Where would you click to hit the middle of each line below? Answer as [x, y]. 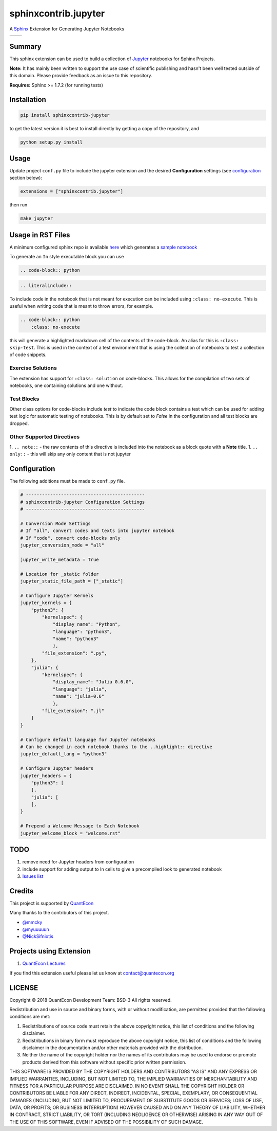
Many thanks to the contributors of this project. [59, 913]
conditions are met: [30, 1017]
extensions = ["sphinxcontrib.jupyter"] [72, 191]
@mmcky [32, 922]
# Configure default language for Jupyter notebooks [88, 739]
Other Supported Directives [45, 436]
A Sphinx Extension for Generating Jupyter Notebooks [67, 29]
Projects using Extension [50, 951]
